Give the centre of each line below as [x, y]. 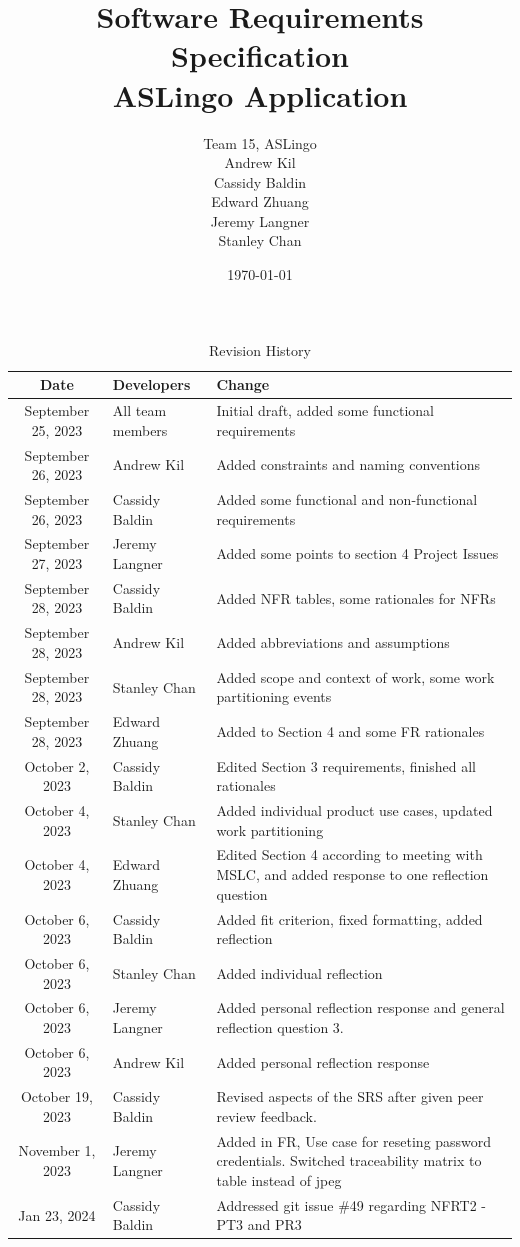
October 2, [57, 765]
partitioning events [274, 696]
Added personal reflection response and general [360, 1007]
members [140, 429]
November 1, [57, 1150]
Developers [151, 384]
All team [139, 410]
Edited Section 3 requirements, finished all [346, 765]
